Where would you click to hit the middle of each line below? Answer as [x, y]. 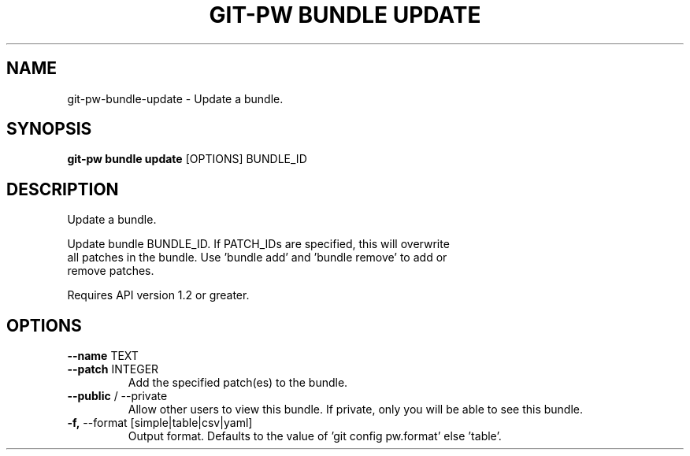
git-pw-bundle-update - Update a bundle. [175, 98]
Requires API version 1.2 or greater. [158, 295]
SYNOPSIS [49, 129]
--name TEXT [103, 356]
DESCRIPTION [63, 189]
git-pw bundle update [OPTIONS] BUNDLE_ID [187, 159]
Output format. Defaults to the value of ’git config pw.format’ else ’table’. [315, 436]
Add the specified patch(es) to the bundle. [238, 383]
